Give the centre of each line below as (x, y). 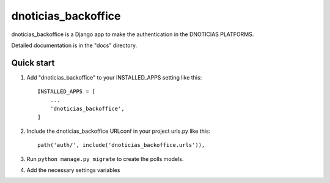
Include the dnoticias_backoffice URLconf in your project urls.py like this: (119, 131)
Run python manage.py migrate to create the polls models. (105, 159)
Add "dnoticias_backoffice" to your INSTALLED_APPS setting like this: (114, 77)
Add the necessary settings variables (73, 170)
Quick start (33, 63)
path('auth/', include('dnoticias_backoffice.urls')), (121, 145)
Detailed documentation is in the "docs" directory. (74, 45)
